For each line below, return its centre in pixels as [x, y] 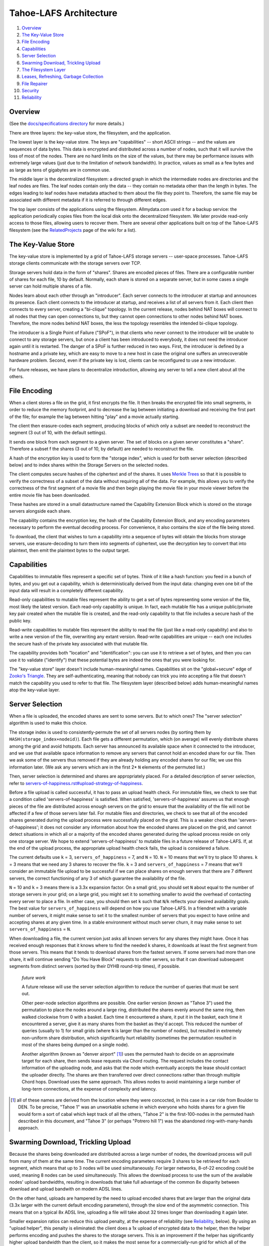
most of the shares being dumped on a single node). [75, 1045]
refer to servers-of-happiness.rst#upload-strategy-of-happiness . [76, 783]
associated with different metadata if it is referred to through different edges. [88, 200]
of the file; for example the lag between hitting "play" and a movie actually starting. [94, 417]
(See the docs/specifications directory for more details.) [67, 124]
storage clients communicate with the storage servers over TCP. [75, 263]
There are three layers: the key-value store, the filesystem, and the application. [90, 133]
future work [34, 977]
